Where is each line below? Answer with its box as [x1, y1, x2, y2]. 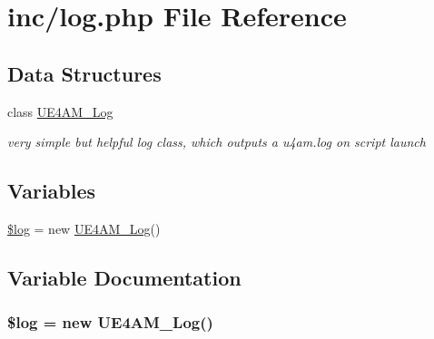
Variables [7, 177, 96, 205]
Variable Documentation [7, 263, 242, 291]
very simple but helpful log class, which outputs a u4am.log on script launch [7, 132, 426, 151]
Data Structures [7, 59, 162, 87]
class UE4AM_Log [7, 102, 113, 121]
